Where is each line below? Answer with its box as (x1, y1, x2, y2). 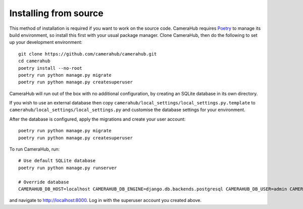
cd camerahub (18, 58, 50, 64)
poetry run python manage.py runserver (18, 165, 117, 171)
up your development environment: (9, 39, 83, 45)
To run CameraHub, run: (9, 146, 60, 152)
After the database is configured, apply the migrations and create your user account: (9, 116, 186, 122)
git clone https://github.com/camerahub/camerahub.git (18, 51, 157, 57)
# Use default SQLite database (18, 158, 96, 164)
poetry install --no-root (18, 65, 83, 71)
